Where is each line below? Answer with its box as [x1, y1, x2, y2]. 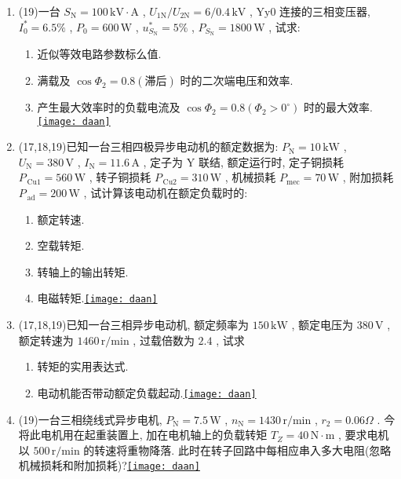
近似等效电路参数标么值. [37, 46, 162, 62]
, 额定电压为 [291, 316, 354, 333]
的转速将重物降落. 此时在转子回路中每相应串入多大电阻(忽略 [83, 441, 392, 458]
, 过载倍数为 [133, 331, 195, 348]
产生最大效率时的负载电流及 [37, 99, 180, 115]
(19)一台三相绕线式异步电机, [18, 411, 162, 427]
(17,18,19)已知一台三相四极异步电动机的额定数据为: [18, 138, 279, 155]
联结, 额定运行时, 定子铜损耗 [198, 153, 344, 170]
